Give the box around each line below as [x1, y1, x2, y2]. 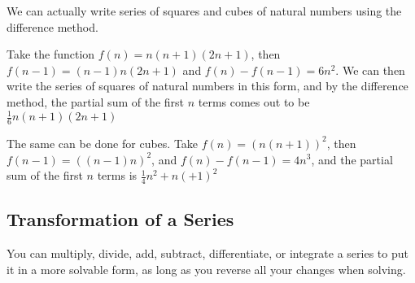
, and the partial [311, 150, 393, 168]
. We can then [335, 61, 405, 78]
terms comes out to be [198, 93, 310, 110]
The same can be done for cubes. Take [7, 134, 199, 151]
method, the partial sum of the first [7, 93, 185, 110]
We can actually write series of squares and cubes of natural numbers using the [7, 2, 402, 19]
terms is [97, 167, 138, 184]
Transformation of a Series [7, 207, 234, 232]
